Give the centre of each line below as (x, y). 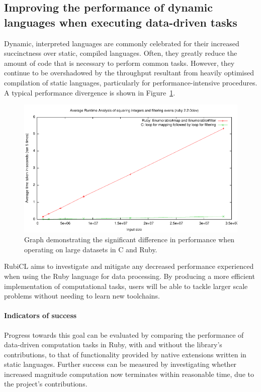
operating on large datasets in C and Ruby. (91, 249)
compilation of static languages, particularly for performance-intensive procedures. (131, 82)
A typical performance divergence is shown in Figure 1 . (90, 92)
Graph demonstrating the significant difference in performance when (129, 239)
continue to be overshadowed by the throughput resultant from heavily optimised (129, 73)
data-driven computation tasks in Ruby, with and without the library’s (113, 345)
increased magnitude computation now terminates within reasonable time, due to (129, 374)
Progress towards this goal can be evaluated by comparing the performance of (124, 334)
